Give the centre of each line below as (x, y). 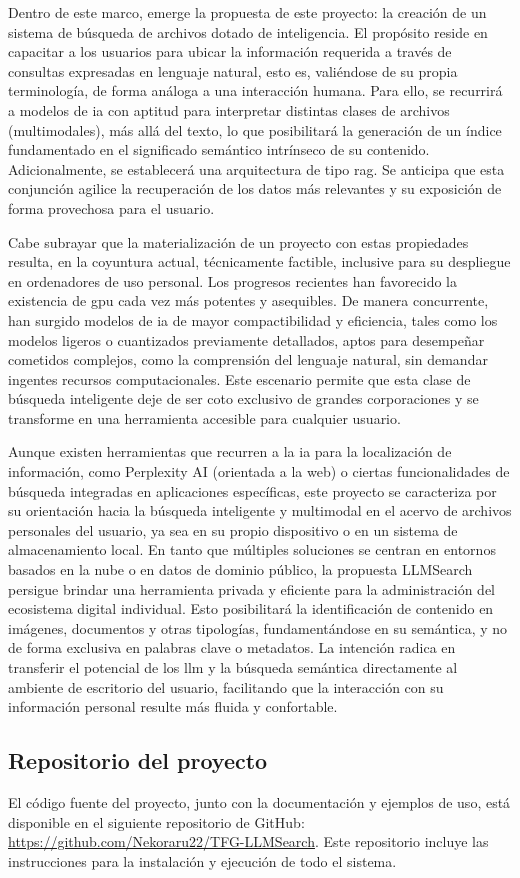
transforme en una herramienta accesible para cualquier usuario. (204, 417)
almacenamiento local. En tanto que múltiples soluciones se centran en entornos (252, 549)
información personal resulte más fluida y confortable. (173, 706)
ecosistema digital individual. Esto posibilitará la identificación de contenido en (251, 608)
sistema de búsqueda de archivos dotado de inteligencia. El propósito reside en (248, 31)
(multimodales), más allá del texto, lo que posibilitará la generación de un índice (255, 129)
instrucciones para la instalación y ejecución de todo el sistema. (202, 860)
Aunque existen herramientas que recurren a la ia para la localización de (230, 451)
